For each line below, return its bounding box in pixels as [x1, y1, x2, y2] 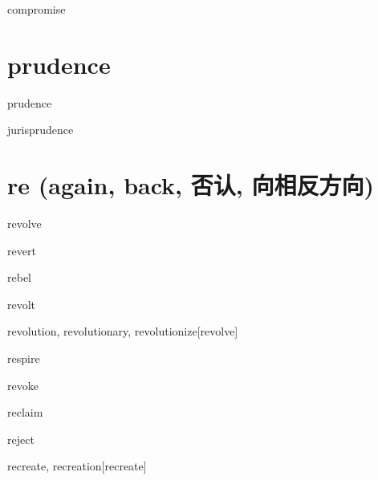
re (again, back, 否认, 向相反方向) [7, 169, 374, 201]
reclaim [7, 404, 43, 421]
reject [7, 430, 35, 447]
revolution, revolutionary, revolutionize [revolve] [7, 323, 238, 340]
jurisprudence [7, 121, 74, 138]
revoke [7, 376, 39, 393]
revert [7, 242, 36, 258]
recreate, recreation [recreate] [7, 458, 147, 474]
